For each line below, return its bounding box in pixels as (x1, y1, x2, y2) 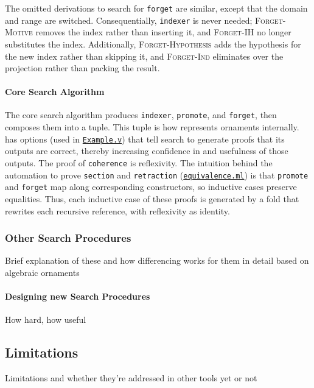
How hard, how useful (5, 313, 86, 326)
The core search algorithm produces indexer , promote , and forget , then (5, 108, 277, 121)
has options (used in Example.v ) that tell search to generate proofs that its (5, 132, 285, 145)
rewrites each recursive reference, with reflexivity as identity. (5, 204, 230, 217)
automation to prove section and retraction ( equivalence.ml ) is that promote (5, 168, 309, 181)
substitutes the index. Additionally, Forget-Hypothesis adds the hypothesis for (5, 37, 301, 50)
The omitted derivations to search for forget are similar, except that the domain (5, 2, 308, 14)
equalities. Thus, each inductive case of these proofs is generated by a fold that (5, 192, 299, 205)
